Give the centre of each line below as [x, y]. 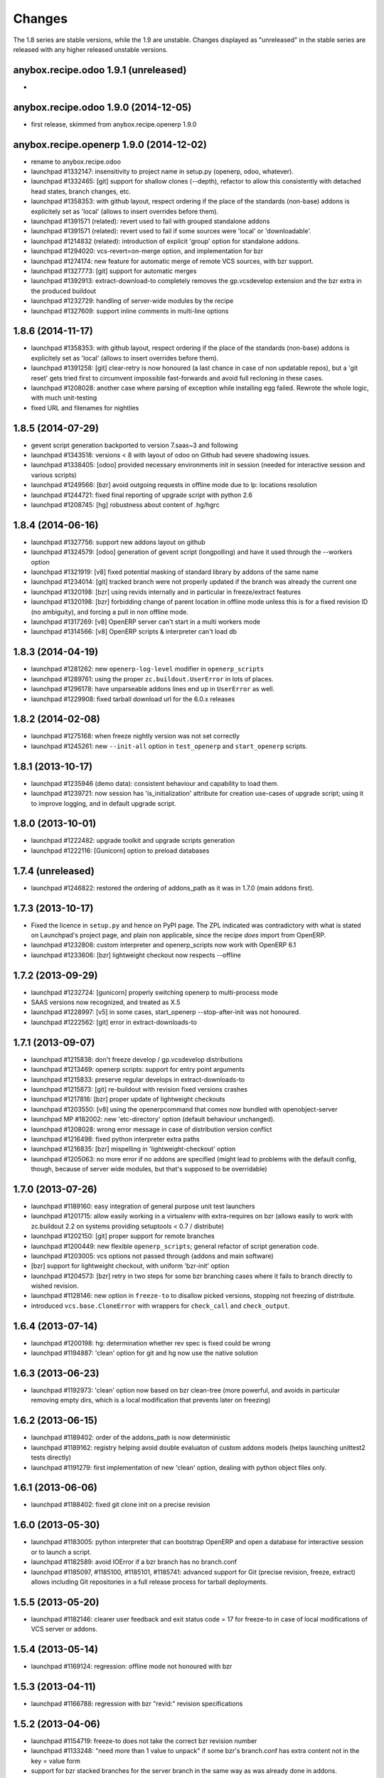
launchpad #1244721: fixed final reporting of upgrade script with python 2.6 [142, 495]
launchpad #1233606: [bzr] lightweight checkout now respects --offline [136, 955]
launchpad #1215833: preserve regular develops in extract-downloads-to [138, 1079]
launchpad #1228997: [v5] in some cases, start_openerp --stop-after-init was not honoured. [166, 1012]
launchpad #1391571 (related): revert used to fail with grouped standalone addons [150, 221]
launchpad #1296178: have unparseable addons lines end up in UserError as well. [153, 689]
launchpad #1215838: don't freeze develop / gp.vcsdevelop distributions [137, 1059]
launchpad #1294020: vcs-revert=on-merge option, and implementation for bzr [147, 251]
